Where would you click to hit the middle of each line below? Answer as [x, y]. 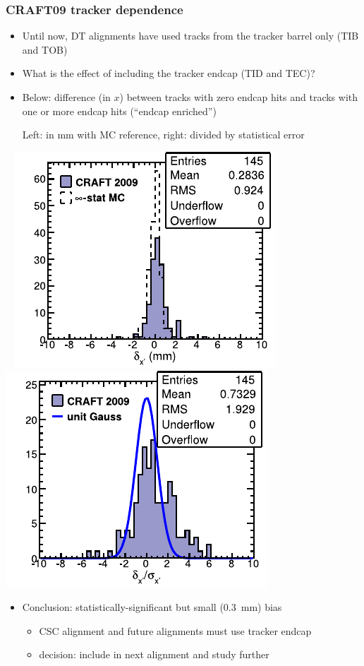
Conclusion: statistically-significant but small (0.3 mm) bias [152, 606]
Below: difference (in [66, 97]
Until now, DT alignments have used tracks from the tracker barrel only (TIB [190, 36]
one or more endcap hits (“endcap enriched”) [119, 111]
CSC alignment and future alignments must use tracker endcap [175, 630]
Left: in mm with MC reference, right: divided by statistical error [163, 135]
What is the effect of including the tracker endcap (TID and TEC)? [169, 73]
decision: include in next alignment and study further [154, 654]
